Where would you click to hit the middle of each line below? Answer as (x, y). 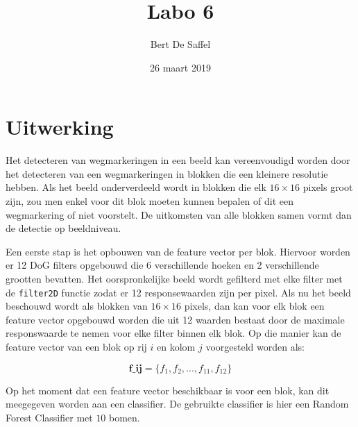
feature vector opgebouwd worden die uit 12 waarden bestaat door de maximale (175, 319)
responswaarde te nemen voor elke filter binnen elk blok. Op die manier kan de (173, 333)
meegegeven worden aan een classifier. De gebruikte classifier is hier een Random (177, 404)
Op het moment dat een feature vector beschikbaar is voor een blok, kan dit (168, 390)
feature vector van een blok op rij (76, 347)
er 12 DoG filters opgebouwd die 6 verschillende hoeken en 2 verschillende (162, 265)
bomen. (125, 417)
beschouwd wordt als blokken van (77, 306)
